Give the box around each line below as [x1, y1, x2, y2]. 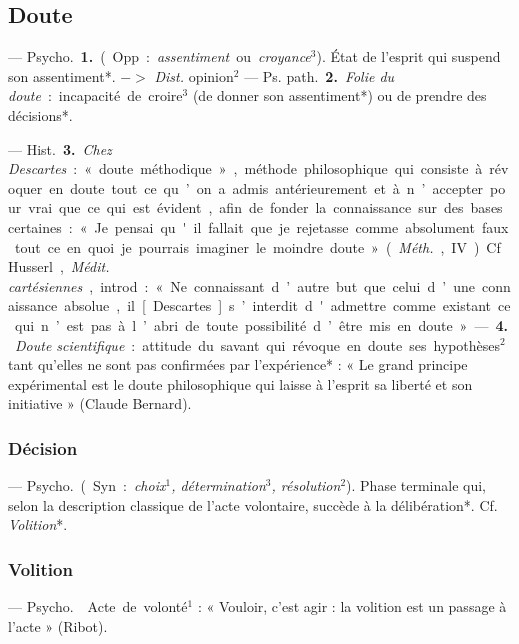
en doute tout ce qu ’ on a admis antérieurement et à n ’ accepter [49, 177, 484, 198]
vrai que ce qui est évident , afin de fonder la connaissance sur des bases [28, 197, 503, 218]
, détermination [171, 475, 266, 496]
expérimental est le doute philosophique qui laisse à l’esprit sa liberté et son [8, 373, 473, 394]
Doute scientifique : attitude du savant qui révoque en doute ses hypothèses [15, 334, 501, 355]
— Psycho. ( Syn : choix [8, 475, 166, 496]
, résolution [271, 475, 341, 496]
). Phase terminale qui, [346, 475, 486, 496]
